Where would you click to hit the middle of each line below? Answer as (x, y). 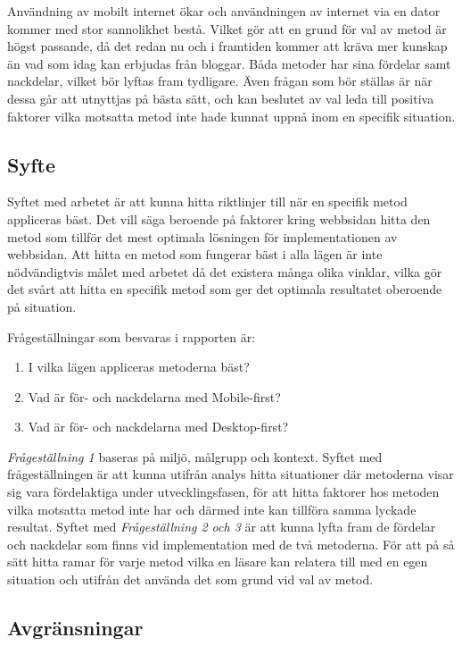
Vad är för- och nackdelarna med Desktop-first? (158, 427)
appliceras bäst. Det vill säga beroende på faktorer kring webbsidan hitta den (219, 218)
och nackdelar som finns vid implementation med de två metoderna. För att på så (231, 544)
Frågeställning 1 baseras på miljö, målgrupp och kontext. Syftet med (195, 456)
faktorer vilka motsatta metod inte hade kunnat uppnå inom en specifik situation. (231, 116)
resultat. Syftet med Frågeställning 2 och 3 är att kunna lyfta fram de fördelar (222, 527)
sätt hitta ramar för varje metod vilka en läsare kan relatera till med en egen (218, 562)
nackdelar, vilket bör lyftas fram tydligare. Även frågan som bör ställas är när (220, 81)
